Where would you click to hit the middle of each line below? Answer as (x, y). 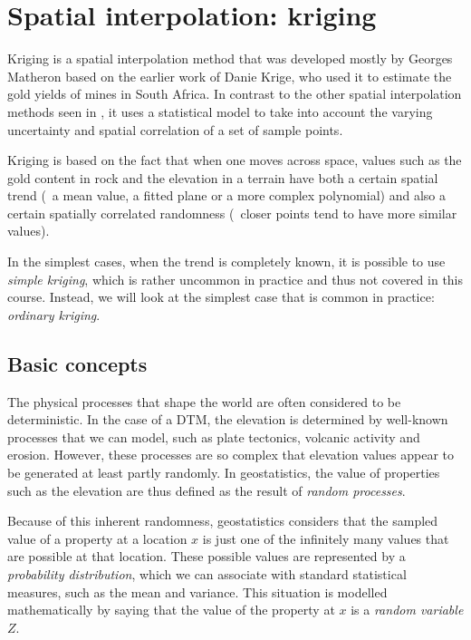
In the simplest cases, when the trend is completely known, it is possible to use (226, 262)
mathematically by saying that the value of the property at (171, 610)
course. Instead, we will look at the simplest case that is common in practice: (221, 297)
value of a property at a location (97, 538)
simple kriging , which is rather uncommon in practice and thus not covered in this (235, 279)
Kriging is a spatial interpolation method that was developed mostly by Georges (230, 58)
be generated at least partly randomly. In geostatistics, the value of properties (224, 473)
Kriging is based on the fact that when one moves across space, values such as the (235, 160)
